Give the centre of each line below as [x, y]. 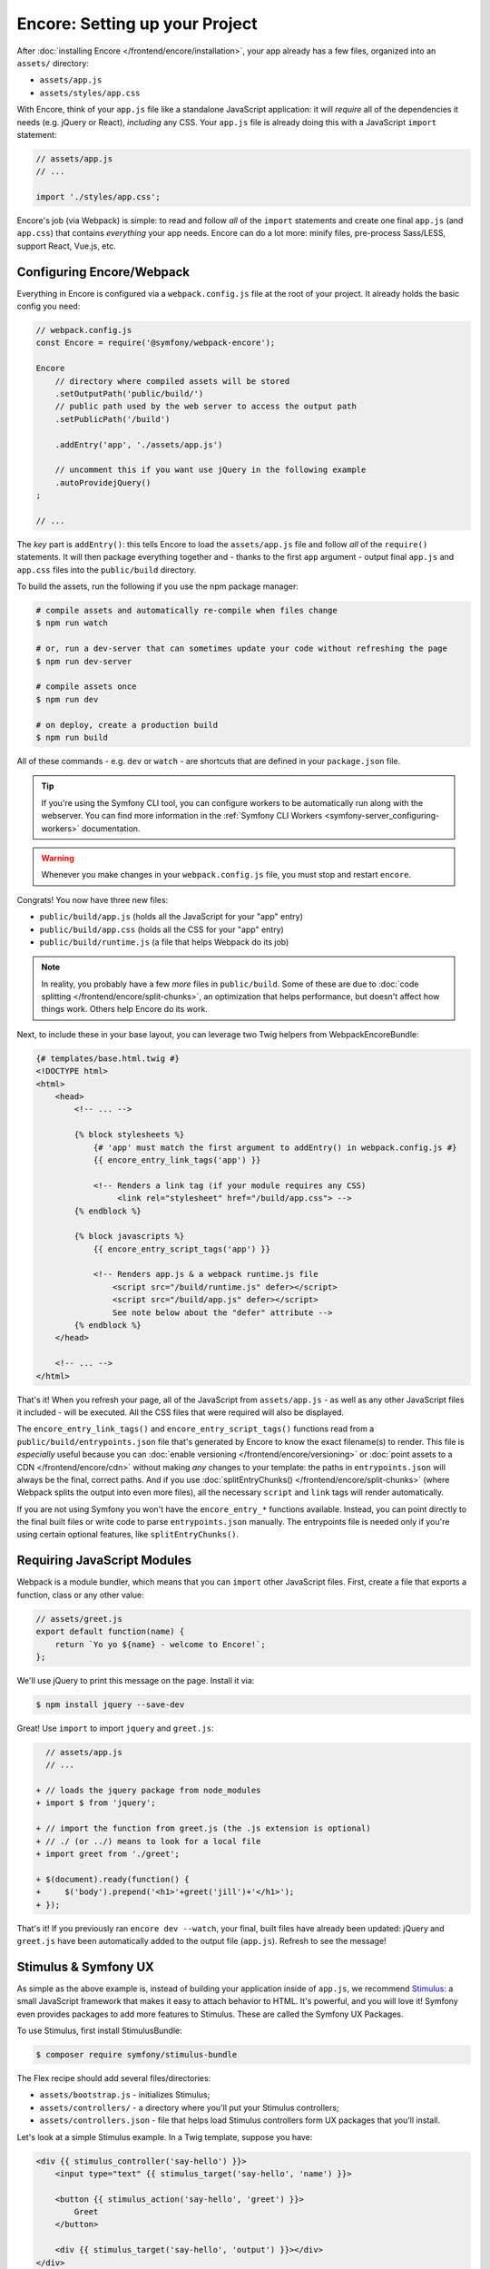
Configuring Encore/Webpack [103, 272]
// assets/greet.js [79, 1619]
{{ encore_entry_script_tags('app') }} [182, 1249]
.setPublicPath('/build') [113, 419]
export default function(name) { [110, 1632]
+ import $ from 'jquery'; [96, 1803]
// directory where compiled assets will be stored [172, 381]
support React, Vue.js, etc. [67, 246]
